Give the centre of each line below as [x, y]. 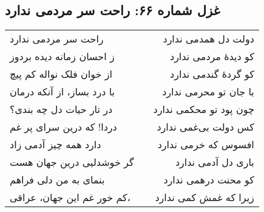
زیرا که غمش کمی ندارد [205, 197]
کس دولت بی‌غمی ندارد [205, 127]
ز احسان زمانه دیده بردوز [62, 56]
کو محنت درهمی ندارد [209, 180]
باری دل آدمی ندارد [215, 162]
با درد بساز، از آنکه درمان [62, 92]
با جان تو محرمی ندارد [208, 92]
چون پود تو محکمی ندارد [204, 109]
